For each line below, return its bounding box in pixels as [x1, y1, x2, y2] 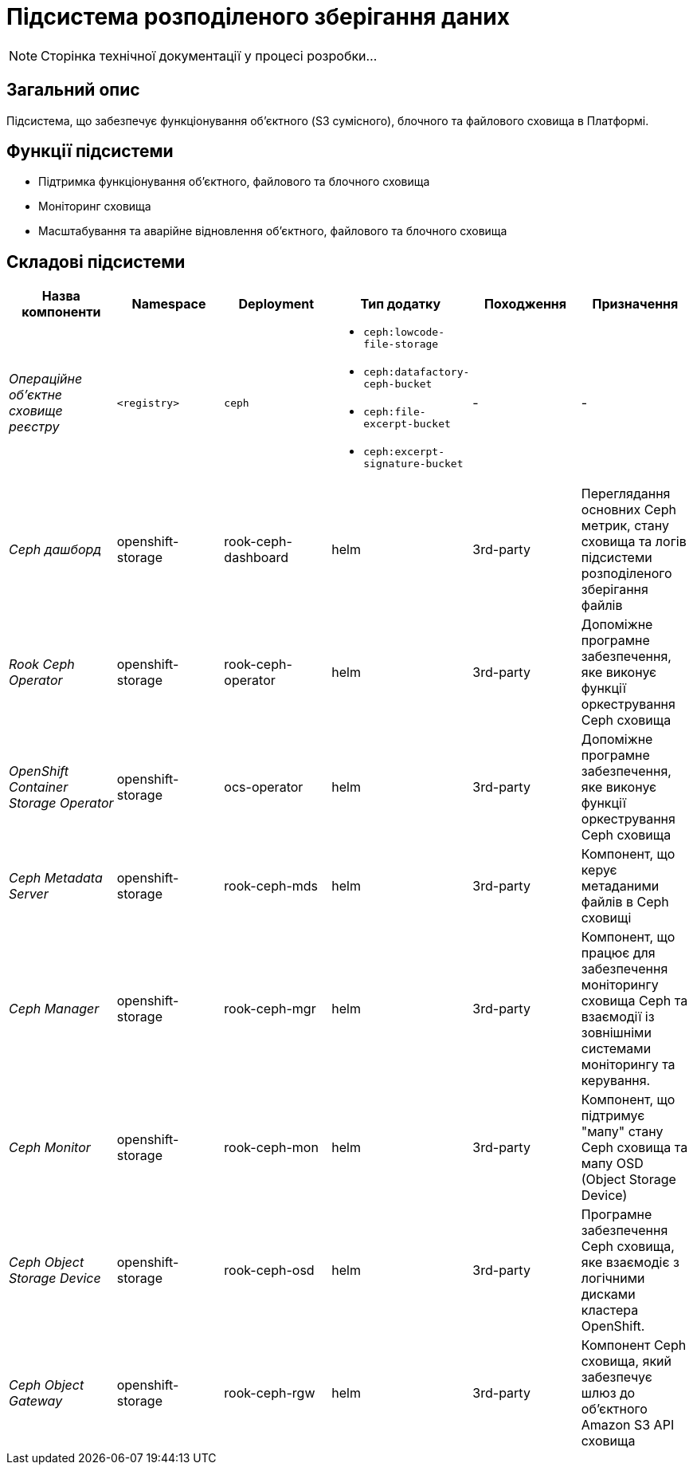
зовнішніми [581, 1025, 652, 1041]
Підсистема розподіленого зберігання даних [6, 3, 510, 30]
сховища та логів [581, 533, 687, 550]
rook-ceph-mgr [224, 1001, 316, 1017]
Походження [484, 296, 567, 313]
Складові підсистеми [6, 251, 186, 272]
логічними [581, 1270, 645, 1287]
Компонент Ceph [581, 1337, 687, 1354]
